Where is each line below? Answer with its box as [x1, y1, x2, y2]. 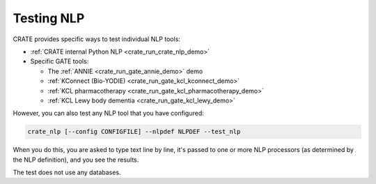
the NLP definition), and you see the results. [13, 155, 139, 164]
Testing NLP [13, 10, 85, 26]
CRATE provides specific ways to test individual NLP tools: [13, 35, 181, 43]
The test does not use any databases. [13, 168, 121, 177]
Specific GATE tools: [30, 57, 89, 66]
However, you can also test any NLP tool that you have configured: [13, 109, 205, 118]
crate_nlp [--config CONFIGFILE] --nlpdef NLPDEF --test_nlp [27, 128, 241, 136]
